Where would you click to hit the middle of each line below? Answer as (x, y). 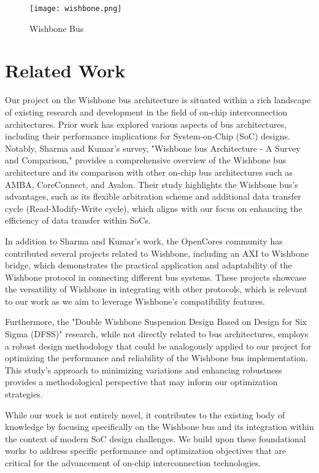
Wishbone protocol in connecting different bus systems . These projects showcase (156, 277)
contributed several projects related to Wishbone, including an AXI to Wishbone (157, 253)
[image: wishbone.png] (76, 9)
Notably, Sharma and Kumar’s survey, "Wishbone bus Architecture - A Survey (153, 148)
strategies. (24, 394)
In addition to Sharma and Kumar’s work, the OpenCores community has (144, 240)
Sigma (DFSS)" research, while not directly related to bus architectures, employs (157, 334)
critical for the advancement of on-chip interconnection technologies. (133, 463)
